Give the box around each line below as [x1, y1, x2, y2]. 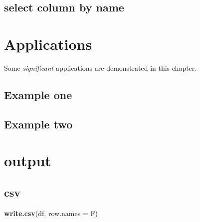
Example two [4, 116, 73, 131]
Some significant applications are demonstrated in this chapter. [4, 62, 197, 73]
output [4, 150, 51, 171]
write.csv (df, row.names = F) [4, 208, 98, 218]
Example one [4, 87, 72, 102]
